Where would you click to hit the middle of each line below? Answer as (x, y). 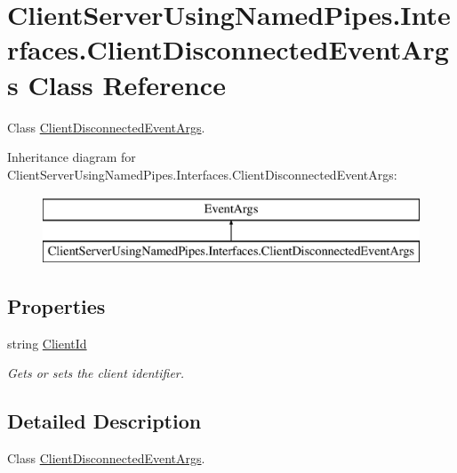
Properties (56, 305)
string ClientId (47, 343)
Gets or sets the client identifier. (96, 373)
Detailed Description (104, 421)
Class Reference (127, 84)
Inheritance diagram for (72, 157)
